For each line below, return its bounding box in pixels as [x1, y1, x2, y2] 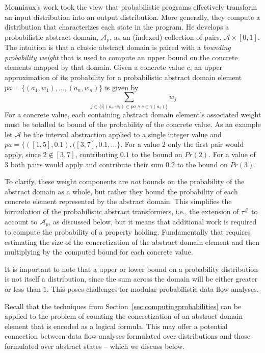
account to [5, 216, 38, 226]
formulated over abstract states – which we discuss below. [5, 340, 185, 351]
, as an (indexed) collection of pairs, [110, 31, 222, 42]
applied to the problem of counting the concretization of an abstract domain [5, 311, 243, 321]
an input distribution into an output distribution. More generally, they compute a [5, 11, 260, 22]
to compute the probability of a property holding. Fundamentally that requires [5, 226, 251, 237]
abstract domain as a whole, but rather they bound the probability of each [5, 186, 238, 196]
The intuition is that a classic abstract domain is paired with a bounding [5, 42, 231, 53]
